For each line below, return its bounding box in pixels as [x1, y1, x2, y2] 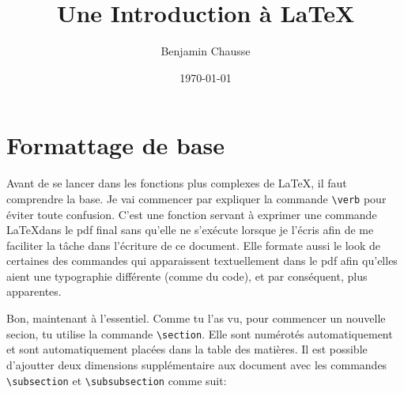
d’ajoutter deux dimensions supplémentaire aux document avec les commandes [6, 356, 387, 372]
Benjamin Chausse [160, 43, 251, 59]
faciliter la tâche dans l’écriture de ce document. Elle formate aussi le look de [6, 236, 381, 253]
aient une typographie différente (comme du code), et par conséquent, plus [6, 267, 368, 284]
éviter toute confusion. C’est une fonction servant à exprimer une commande [6, 206, 377, 222]
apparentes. [6, 283, 62, 300]
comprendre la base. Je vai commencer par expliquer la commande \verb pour [6, 190, 387, 206]
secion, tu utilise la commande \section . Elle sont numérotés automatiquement [6, 325, 393, 342]
